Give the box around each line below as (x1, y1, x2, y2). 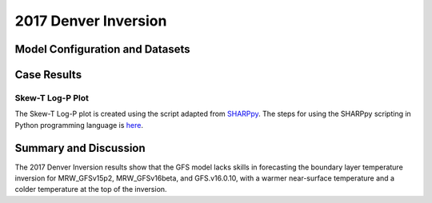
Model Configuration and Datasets (14, 42, 191, 56)
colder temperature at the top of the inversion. (14, 185, 167, 194)
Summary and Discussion (14, 141, 146, 155)
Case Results (14, 68, 82, 82)
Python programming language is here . (14, 120, 144, 129)
